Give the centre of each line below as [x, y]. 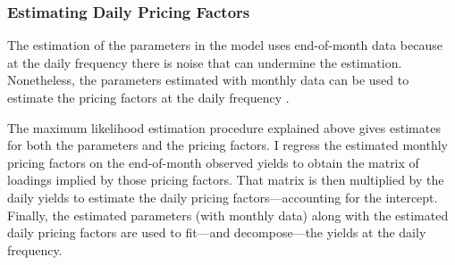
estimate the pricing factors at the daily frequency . [148, 97]
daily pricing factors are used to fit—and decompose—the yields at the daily [217, 232]
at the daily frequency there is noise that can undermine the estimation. [205, 62]
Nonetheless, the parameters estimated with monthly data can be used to [208, 80]
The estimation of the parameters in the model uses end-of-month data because [225, 45]
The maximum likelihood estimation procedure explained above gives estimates [224, 127]
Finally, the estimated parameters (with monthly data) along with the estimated [228, 215]
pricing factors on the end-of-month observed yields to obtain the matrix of [213, 162]
